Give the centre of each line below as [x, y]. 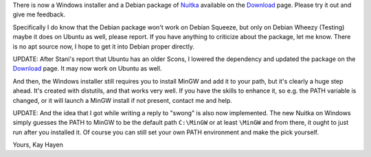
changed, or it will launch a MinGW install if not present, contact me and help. [123, 100]
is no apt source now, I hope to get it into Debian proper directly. [104, 46]
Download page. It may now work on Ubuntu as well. [87, 69]
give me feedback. [39, 14]
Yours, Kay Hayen [38, 145]
